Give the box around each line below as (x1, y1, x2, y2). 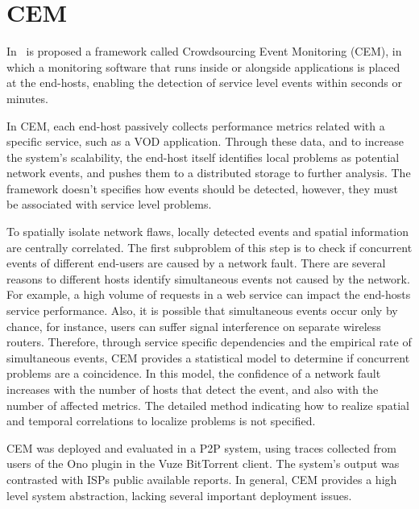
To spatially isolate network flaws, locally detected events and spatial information (6, 223, 409, 240)
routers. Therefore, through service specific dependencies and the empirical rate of (6, 333, 412, 350)
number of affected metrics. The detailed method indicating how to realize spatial (6, 396, 409, 413)
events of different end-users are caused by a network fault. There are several (6, 254, 386, 271)
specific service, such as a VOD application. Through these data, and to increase (6, 133, 404, 150)
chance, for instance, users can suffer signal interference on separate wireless (6, 317, 381, 334)
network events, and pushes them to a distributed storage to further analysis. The (6, 164, 411, 181)
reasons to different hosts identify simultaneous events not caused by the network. (6, 270, 410, 287)
